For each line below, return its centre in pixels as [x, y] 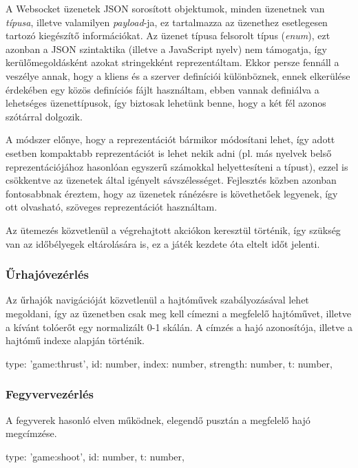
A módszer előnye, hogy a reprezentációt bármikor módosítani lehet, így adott [170, 139]
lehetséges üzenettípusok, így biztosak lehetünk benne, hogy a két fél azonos [166, 103]
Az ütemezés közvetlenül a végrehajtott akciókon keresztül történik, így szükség [173, 230]
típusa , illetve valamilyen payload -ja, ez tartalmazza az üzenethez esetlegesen [167, 22]
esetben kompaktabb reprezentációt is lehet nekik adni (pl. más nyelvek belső [169, 152]
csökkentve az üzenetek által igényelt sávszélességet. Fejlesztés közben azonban [171, 180]
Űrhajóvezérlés [48, 274]
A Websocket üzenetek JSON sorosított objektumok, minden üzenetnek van [165, 8]
